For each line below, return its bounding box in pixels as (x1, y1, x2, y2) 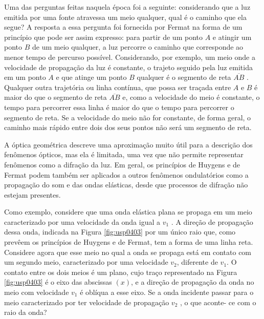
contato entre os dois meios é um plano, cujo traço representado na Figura (4, 266, 237, 277)
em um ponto (4, 72, 46, 82)
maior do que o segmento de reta (4, 92, 107, 102)
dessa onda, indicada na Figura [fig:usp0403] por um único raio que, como (4, 226, 236, 237)
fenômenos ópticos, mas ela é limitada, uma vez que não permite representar (4, 149, 244, 160)
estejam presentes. (4, 189, 61, 200)
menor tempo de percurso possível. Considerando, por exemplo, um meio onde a (4, 51, 255, 62)
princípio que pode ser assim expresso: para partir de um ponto (4, 31, 203, 42)
